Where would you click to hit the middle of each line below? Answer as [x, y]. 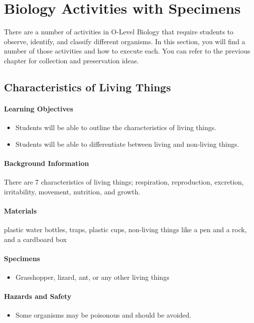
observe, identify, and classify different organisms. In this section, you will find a [125, 41]
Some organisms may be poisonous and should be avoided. [103, 315]
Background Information [47, 163]
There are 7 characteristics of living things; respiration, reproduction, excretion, [124, 182]
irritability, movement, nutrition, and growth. [72, 191]
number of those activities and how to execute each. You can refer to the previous [127, 51]
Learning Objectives [39, 108]
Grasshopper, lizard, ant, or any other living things [92, 277]
